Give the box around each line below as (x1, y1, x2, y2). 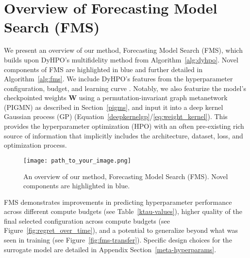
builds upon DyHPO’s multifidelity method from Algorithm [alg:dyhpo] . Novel (4, 54, 238, 64)
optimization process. (4, 140, 67, 150)
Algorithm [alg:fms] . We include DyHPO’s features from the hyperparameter (4, 74, 233, 84)
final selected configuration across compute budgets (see (4, 215, 170, 226)
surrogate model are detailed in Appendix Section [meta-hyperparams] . (4, 244, 217, 254)
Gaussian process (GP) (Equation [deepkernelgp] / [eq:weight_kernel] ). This (4, 111, 228, 121)
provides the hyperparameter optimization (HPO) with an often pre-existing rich (4, 121, 244, 131)
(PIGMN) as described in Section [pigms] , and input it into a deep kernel (4, 102, 223, 112)
